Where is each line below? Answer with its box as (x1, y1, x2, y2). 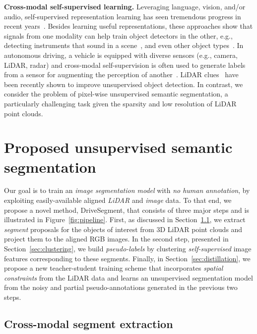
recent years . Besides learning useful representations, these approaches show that (4, 21, 253, 31)
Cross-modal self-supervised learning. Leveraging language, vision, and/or (4, 1, 246, 11)
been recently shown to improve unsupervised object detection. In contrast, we (4, 79, 243, 89)
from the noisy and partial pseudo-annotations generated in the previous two (4, 282, 238, 292)
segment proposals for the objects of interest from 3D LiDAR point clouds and (4, 224, 243, 234)
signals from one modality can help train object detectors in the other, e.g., (4, 30, 233, 41)
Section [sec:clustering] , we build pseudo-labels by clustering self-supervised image (4, 243, 252, 253)
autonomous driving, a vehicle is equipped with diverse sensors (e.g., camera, (4, 49, 238, 60)
